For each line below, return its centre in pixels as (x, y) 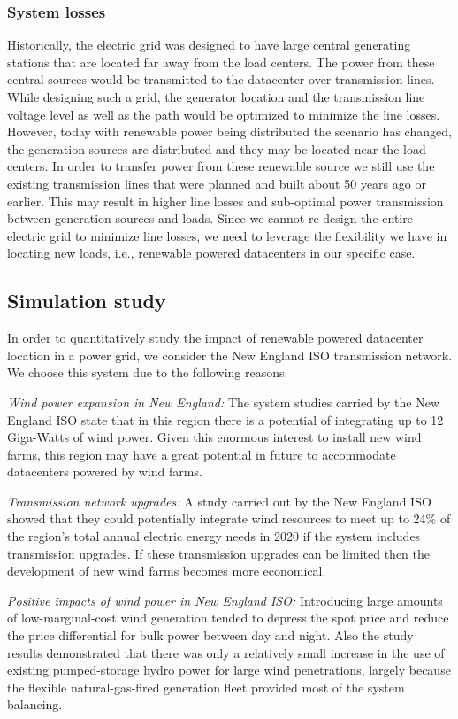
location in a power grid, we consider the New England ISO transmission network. (230, 355)
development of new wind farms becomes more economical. (167, 571)
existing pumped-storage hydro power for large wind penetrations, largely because (229, 670)
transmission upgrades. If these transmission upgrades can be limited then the (219, 553)
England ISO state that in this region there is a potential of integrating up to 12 (225, 419)
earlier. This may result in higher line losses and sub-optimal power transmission (225, 201)
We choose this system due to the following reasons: (148, 372)
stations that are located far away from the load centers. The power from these (221, 62)
